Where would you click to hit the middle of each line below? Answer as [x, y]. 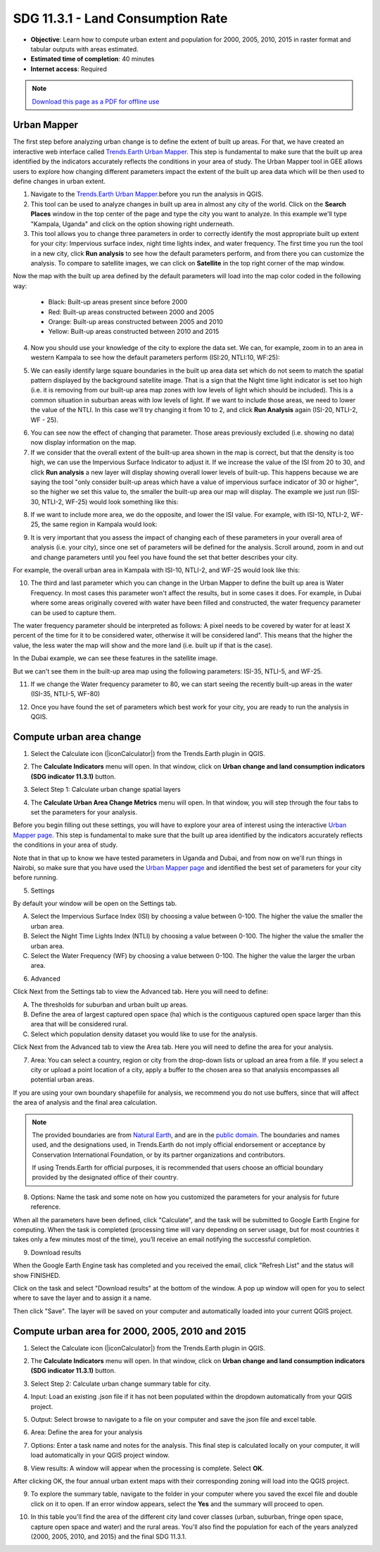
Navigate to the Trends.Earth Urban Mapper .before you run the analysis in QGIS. [147, 194]
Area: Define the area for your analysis [87, 1432]
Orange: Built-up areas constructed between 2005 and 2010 [135, 322]
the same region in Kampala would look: [99, 524]
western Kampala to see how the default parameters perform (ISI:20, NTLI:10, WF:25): [156, 358]
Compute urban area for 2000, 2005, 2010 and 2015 [129, 1331]
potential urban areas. [63, 1080]
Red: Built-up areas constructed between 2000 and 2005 [131, 312]
